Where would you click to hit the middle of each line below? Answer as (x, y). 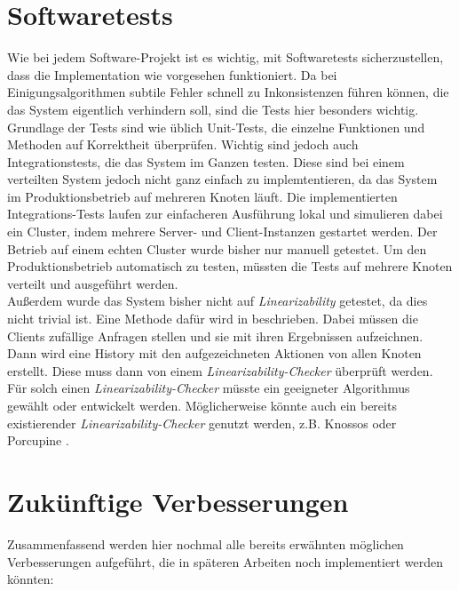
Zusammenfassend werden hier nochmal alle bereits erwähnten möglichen (206, 543)
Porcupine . (38, 440)
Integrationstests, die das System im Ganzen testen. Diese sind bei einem (206, 161)
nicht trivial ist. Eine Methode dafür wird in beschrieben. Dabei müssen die (213, 319)
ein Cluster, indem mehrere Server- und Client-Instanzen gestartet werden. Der (222, 232)
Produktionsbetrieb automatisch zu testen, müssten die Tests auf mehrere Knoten (230, 266)
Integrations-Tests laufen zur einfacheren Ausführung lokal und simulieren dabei (225, 214)
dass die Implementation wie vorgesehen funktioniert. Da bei (172, 74)
